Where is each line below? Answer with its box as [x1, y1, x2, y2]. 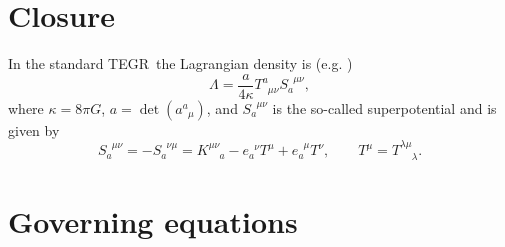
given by [8, 119, 60, 140]
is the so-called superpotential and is [272, 97, 497, 118]
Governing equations [8, 200, 298, 241]
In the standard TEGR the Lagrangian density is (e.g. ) [8, 53, 353, 74]
